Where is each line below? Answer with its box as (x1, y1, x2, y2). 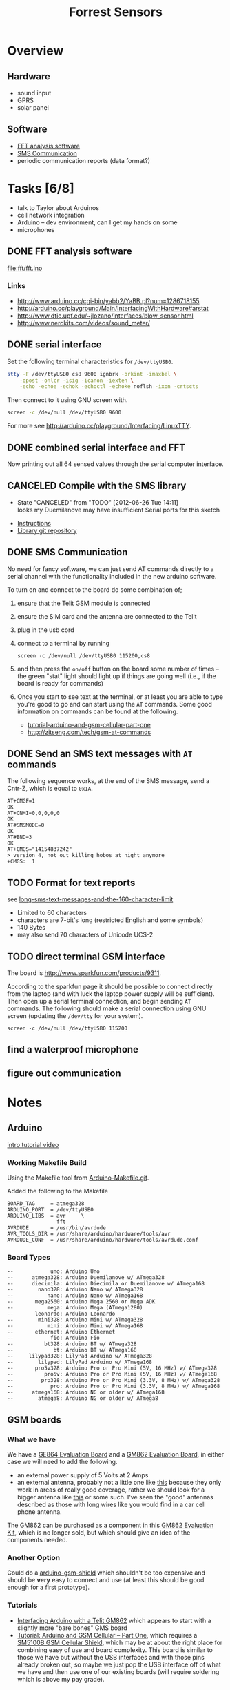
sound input (17, 89, 52, 97)
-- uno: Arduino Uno (7, 1268, 100, 1275)
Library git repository (17, 526, 77, 535)
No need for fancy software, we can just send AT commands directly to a (7, 564, 215, 573)
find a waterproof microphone (7, 1044, 139, 1055)
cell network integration (17, 211, 85, 219)
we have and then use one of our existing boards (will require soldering (17, 1667, 220, 1675)
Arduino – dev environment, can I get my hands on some (17, 218, 178, 227)
